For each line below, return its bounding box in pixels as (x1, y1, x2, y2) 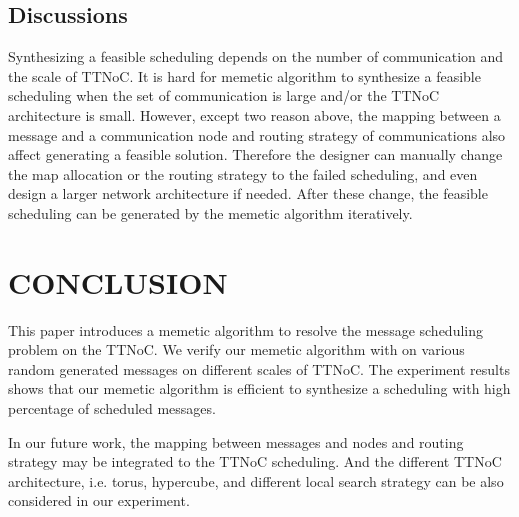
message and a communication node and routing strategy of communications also (8, 124, 506, 145)
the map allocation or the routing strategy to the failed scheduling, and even (8, 163, 478, 184)
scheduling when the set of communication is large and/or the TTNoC (8, 85, 440, 106)
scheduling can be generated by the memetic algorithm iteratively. (8, 202, 413, 223)
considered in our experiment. (8, 490, 190, 511)
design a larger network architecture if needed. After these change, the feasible (8, 183, 488, 204)
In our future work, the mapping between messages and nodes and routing (8, 431, 464, 452)
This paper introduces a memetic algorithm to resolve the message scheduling (8, 319, 484, 340)
